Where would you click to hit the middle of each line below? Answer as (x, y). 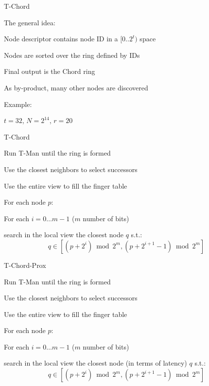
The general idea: (30, 22)
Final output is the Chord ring (50, 71)
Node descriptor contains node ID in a (61, 39)
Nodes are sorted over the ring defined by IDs (72, 55)
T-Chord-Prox (25, 265)
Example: (18, 104)
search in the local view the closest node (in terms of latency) (96, 363)
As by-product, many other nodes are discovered (76, 87)
